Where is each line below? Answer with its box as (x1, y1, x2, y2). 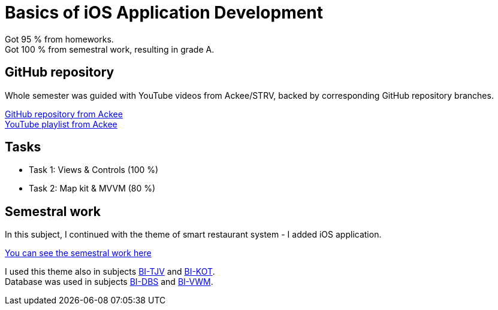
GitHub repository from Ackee (5, 108, 123, 119)
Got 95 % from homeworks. (5, 34, 114, 44)
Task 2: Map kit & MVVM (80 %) (29, 183, 156, 194)
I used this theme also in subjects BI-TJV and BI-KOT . (5, 266, 215, 277)
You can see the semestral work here (5, 248, 152, 259)
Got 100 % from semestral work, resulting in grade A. (5, 44, 215, 54)
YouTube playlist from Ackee (5, 118, 117, 129)
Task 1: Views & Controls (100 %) (29, 165, 159, 175)
